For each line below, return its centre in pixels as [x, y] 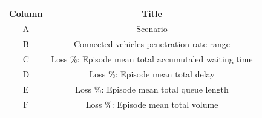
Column [26, 13]
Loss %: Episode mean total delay [152, 74]
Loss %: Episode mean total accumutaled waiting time [152, 59]
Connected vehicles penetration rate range [152, 44]
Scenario [152, 29]
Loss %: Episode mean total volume [152, 104]
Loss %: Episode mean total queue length [152, 89]
